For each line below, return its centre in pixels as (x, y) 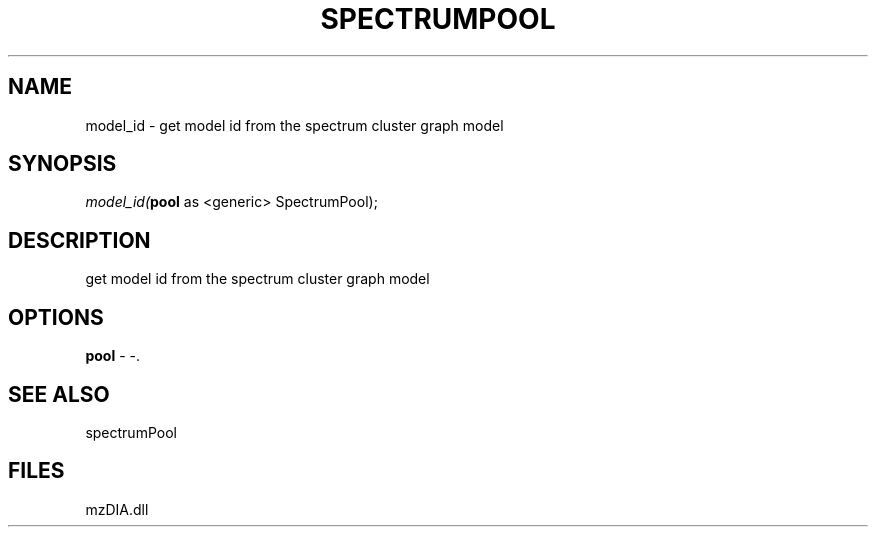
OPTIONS (56, 317)
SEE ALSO (59, 394)
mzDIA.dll (117, 509)
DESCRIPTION (79, 240)
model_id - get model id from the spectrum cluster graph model (294, 125)
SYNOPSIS (62, 164)
